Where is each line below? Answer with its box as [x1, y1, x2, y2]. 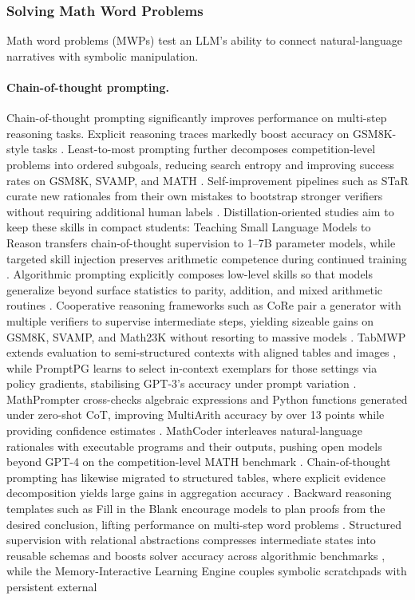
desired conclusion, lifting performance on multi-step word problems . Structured [6, 515, 401, 532]
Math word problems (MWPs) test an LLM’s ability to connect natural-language [6, 32, 403, 49]
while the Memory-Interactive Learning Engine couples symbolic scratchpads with [6, 562, 407, 579]
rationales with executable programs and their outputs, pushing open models [6, 437, 382, 454]
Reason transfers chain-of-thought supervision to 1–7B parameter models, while [6, 234, 396, 251]
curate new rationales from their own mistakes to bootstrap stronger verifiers [6, 187, 383, 204]
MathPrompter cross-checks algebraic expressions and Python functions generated [6, 390, 408, 407]
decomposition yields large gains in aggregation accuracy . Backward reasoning [6, 484, 392, 501]
